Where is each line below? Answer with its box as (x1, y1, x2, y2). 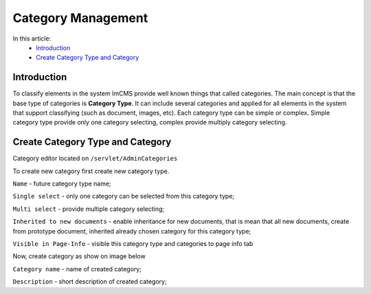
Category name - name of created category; (12, 264, 142, 273)
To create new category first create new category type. (12, 167, 170, 175)
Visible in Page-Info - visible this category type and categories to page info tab (12, 240, 254, 248)
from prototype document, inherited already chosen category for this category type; (12, 227, 251, 235)
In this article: (12, 34, 52, 43)
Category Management (12, 10, 148, 25)
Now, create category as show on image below (12, 252, 146, 260)
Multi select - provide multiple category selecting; (12, 205, 165, 213)
